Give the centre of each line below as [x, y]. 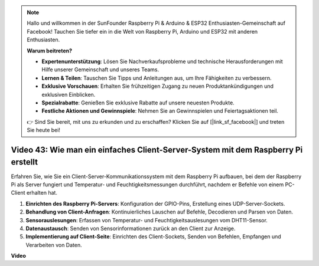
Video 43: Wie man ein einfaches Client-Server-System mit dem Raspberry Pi [157, 150]
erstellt [25, 162]
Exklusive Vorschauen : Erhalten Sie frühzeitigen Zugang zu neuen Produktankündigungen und [158, 86]
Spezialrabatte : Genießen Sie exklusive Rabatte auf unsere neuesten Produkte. [138, 103]
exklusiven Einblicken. [69, 94]
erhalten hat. [42, 193]
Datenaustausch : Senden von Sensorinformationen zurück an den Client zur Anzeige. [131, 228]
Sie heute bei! [43, 130]
